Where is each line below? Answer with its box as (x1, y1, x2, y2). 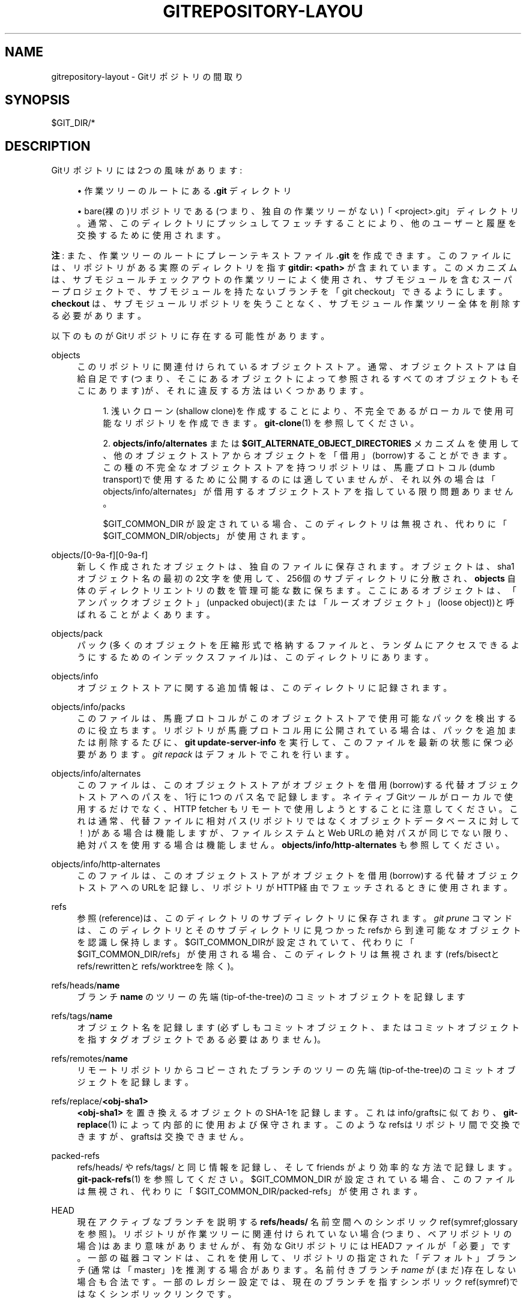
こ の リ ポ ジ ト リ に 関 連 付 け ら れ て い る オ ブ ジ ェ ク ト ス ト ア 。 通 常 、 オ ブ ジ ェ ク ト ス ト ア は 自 (77, 361, 516, 372)
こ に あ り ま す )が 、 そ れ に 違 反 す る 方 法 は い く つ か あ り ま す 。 (77, 385, 369, 396)
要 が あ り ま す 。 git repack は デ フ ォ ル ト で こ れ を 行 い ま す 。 (77, 749, 354, 760)
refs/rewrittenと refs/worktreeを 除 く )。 (77, 961, 239, 972)
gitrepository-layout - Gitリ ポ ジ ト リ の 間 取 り (51, 71, 244, 82)
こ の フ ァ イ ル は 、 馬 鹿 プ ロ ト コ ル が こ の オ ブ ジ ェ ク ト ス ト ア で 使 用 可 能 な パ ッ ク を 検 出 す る (77, 713, 516, 724)
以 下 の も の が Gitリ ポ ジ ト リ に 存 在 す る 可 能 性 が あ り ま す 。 (51, 331, 330, 342)
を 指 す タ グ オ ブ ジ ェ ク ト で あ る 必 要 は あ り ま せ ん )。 (77, 1034, 326, 1045)
